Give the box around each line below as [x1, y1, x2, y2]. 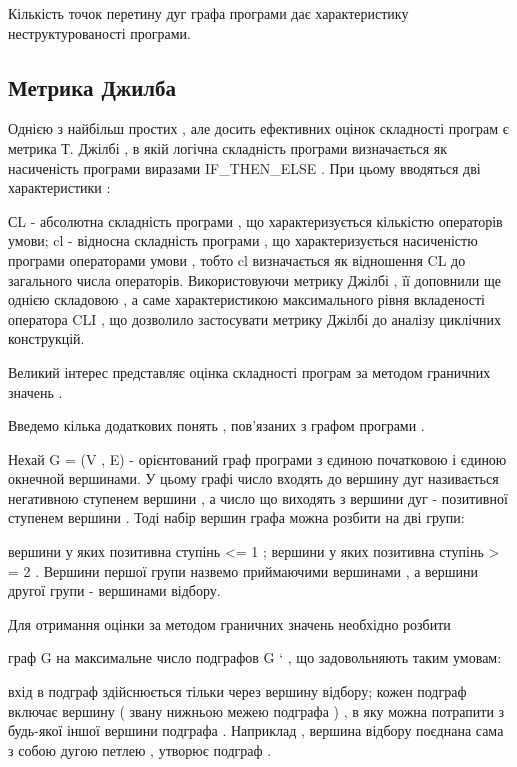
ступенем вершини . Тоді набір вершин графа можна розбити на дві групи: [8, 507, 465, 528]
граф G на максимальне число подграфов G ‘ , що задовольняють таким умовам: [8, 647, 502, 668]
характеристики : [8, 177, 111, 198]
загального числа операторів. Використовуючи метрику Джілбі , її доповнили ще [8, 269, 501, 290]
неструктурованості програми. [8, 22, 191, 43]
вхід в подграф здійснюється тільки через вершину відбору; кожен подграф [8, 681, 467, 702]
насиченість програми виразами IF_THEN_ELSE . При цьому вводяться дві [8, 157, 481, 178]
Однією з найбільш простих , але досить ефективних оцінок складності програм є [8, 118, 509, 139]
